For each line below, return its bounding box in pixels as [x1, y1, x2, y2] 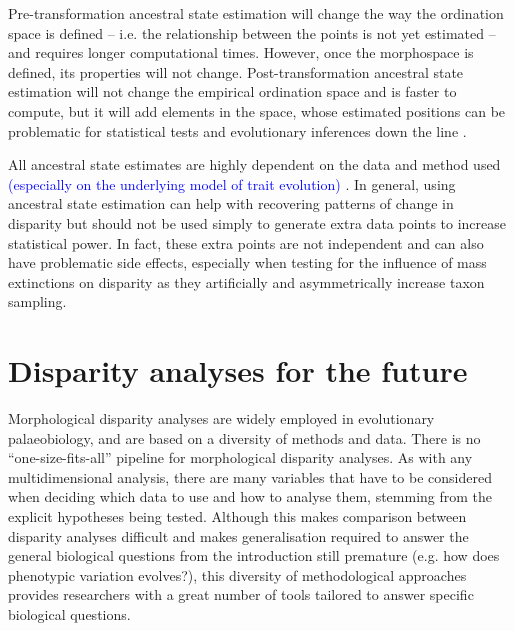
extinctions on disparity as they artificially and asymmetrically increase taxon [8, 271, 485, 292]
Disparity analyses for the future [8, 350, 468, 391]
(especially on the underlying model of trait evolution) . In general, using [8, 173, 456, 194]
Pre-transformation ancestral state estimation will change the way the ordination [8, 3, 504, 23]
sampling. [8, 291, 67, 312]
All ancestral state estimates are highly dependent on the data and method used [8, 154, 501, 175]
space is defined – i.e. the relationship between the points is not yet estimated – [8, 22, 496, 43]
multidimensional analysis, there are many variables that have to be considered [8, 466, 492, 487]
